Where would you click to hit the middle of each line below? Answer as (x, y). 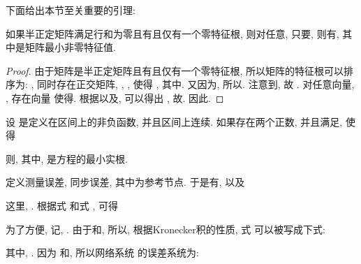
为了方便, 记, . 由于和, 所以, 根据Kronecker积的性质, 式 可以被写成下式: (165, 229)
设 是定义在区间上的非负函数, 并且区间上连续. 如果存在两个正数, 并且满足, (174, 121)
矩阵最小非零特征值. (70, 47)
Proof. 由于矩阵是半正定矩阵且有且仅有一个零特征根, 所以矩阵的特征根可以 (175, 70)
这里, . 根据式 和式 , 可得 (62, 205)
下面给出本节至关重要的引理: (71, 10)
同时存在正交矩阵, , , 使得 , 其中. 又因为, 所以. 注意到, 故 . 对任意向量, (196, 84)
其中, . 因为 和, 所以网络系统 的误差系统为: (102, 252)
